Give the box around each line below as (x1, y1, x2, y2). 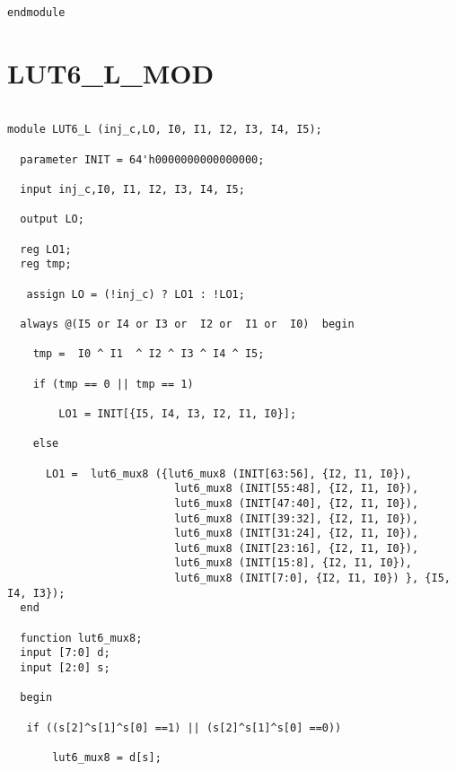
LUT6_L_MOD (7, 54, 215, 91)
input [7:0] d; (20, 646, 110, 660)
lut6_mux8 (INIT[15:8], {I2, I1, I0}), (174, 556, 413, 570)
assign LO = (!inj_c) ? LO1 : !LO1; (26, 287, 245, 301)
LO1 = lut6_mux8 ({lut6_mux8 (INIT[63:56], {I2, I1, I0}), (45, 467, 413, 480)
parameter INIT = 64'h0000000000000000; (20, 153, 265, 166)
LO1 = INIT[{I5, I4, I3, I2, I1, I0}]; (58, 407, 297, 420)
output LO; (20, 213, 84, 226)
